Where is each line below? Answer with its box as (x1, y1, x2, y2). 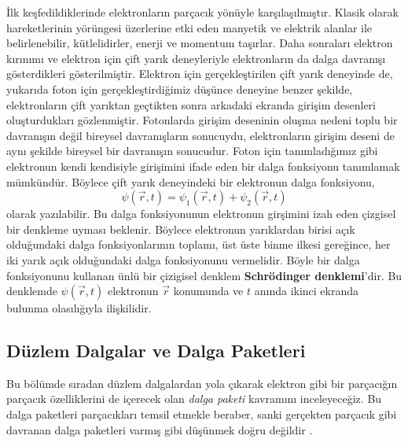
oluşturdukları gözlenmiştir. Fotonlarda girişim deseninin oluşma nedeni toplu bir (6, 112, 398, 128)
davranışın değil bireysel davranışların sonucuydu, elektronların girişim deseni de (6, 127, 395, 143)
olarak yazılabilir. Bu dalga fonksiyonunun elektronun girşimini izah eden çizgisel (6, 205, 396, 222)
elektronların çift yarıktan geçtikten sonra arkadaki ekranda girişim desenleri (6, 96, 376, 113)
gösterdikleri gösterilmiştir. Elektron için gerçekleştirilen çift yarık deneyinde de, (6, 65, 393, 82)
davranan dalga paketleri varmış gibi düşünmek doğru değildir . (6, 421, 313, 437)
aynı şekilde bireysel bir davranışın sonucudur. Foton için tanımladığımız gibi (6, 142, 378, 159)
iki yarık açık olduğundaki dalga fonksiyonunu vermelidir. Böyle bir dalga (6, 251, 360, 268)
